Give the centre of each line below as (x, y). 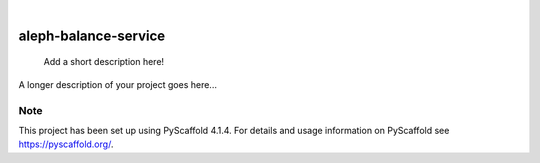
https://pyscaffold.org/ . (66, 144)
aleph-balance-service (92, 35)
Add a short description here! (104, 62)
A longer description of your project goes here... (117, 84)
